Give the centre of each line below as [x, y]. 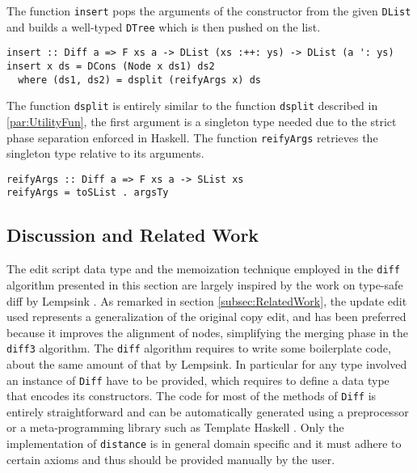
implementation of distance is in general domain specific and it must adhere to [204, 443]
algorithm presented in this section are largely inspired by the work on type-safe [205, 284]
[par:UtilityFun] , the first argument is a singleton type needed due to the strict [202, 121]
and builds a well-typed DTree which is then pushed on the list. [164, 26]
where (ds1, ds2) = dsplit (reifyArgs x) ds [139, 80]
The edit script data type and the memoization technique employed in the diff [203, 269]
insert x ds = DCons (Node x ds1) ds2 [111, 66]
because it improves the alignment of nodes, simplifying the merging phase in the [208, 332]
